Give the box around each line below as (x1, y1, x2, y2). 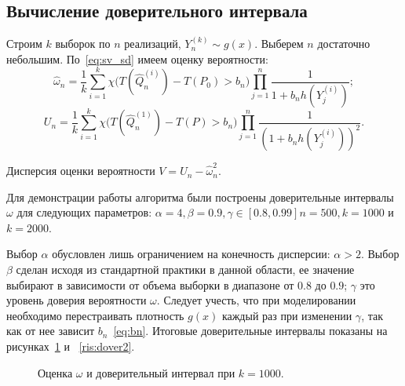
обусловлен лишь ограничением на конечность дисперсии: (52, 246, 330, 262)
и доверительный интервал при (86, 364, 235, 381)
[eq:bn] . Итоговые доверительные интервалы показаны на (113, 322, 388, 339)
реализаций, (124, 35, 181, 52)
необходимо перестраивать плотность (6, 307, 184, 323)
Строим (6, 35, 42, 52)
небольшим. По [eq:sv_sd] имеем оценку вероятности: (6, 50, 268, 67)
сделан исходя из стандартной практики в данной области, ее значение (16, 261, 355, 278)
